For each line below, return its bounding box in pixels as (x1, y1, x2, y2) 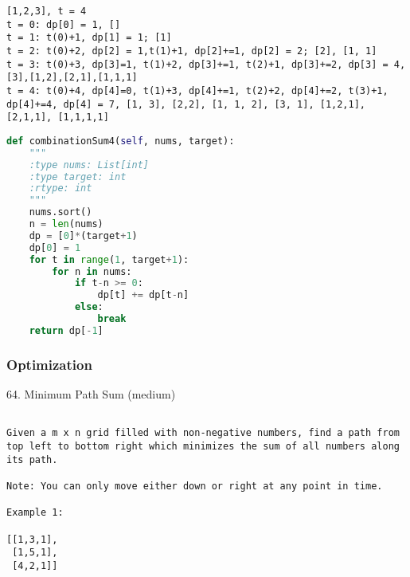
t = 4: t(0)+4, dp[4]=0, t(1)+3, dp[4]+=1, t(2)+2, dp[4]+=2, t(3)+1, (6, 84, 389, 96)
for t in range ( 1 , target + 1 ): (29, 253, 189, 265)
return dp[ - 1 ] (29, 324, 103, 336)
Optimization (6, 354, 92, 374)
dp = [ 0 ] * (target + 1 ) (29, 230, 138, 241)
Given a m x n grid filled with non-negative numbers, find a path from (6, 427, 400, 439)
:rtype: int (29, 183, 92, 194)
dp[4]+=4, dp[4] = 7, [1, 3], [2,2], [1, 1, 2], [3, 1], (6, 98, 314, 110)
